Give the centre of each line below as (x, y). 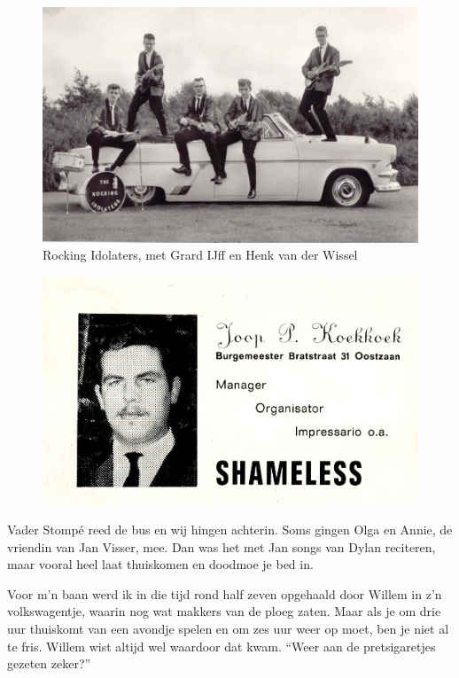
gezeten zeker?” (49, 663)
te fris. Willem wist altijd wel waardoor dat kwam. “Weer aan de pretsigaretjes (222, 646)
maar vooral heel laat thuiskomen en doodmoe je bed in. (160, 564)
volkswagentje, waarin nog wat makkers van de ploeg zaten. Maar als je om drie (224, 611)
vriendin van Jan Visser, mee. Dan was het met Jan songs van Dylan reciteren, (222, 546)
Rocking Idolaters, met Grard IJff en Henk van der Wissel (200, 255)
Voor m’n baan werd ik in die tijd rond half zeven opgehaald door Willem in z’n (225, 593)
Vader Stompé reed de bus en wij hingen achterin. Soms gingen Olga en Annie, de (230, 529)
